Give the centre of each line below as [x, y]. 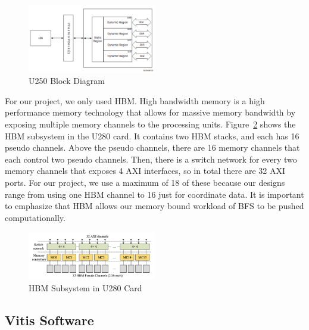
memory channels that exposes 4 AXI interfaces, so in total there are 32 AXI [145, 171]
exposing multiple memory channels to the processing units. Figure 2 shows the [150, 124]
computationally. [35, 217]
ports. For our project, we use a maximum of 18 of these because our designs [145, 182]
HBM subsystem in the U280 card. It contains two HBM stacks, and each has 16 [152, 136]
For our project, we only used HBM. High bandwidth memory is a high [135, 100]
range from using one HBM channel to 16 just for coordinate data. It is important [154, 194]
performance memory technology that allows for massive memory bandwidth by [150, 112]
